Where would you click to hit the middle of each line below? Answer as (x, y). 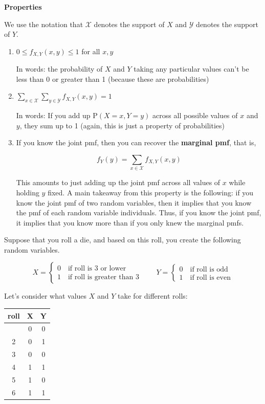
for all (91, 51)
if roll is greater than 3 (103, 277)
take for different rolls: (153, 296)
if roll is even (210, 278)
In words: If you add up (53, 115)
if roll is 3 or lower (97, 269)
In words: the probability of (59, 69)
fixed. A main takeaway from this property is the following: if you (151, 192)
